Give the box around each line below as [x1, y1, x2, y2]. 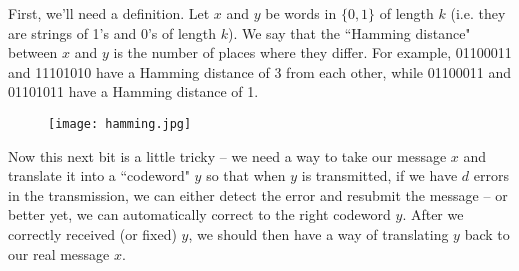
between [8, 42, 58, 63]
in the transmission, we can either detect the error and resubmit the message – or [8, 184, 508, 205]
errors [473, 165, 509, 186]
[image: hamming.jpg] [48, 116, 192, 131]
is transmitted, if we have [301, 165, 458, 186]
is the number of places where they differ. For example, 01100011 [113, 42, 512, 63]
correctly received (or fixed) [8, 224, 177, 244]
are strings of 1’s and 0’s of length [8, 22, 217, 43]
